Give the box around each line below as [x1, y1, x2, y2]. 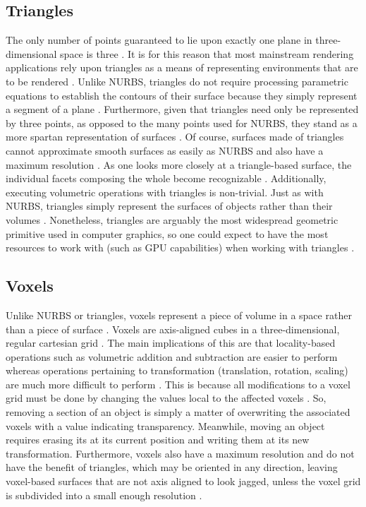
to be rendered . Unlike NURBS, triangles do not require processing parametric [6, 73, 348, 88]
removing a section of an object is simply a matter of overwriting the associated [6, 405, 350, 419]
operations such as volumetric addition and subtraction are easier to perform [6, 349, 338, 364]
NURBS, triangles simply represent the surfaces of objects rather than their [6, 198, 333, 213]
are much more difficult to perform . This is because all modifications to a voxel [6, 376, 350, 391]
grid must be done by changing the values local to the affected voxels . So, [6, 390, 327, 405]
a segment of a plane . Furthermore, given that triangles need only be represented [6, 102, 359, 117]
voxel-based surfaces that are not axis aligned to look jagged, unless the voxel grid [6, 474, 361, 489]
